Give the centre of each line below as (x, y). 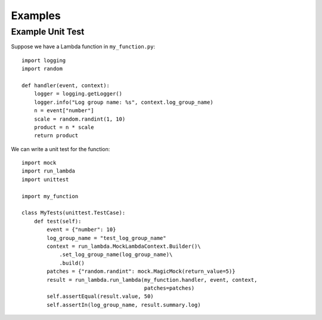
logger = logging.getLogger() (78, 94)
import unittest (45, 179)
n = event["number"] (64, 111)
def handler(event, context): (66, 85)
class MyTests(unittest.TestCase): (74, 213)
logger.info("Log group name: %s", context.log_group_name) (124, 102)
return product (56, 136)
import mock (39, 163)
